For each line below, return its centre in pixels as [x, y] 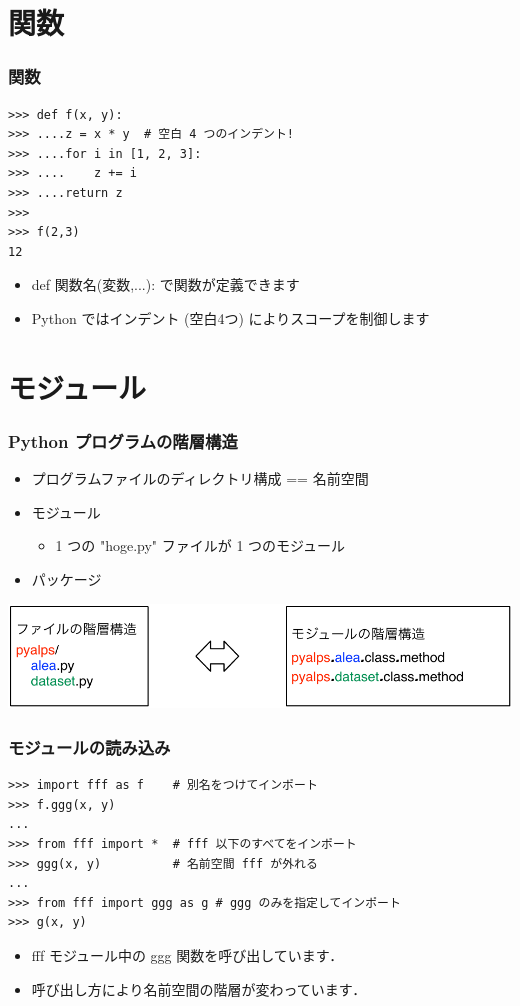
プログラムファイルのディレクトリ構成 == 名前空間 [200, 478]
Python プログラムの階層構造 [123, 440]
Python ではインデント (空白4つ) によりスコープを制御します [230, 317]
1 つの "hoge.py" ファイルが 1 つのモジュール [200, 545]
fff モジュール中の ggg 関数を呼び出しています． [187, 954]
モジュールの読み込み [89, 746]
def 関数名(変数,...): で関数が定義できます [165, 284]
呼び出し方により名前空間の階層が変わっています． [199, 988]
